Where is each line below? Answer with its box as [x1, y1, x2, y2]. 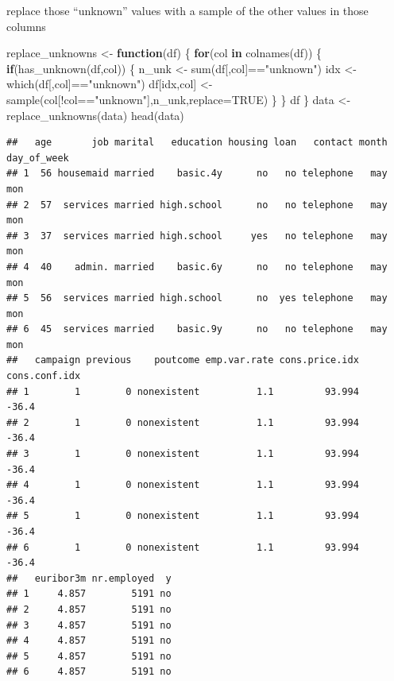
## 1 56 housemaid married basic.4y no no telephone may [6, 168, 388, 180]
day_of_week [6, 152, 69, 164]
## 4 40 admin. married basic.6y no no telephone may [6, 261, 388, 273]
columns [6, 17, 46, 34]
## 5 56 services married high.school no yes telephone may [6, 292, 388, 304]
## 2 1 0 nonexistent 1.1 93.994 [6, 416, 359, 428]
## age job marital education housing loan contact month [6, 137, 388, 149]
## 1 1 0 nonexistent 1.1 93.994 [6, 385, 359, 397]
